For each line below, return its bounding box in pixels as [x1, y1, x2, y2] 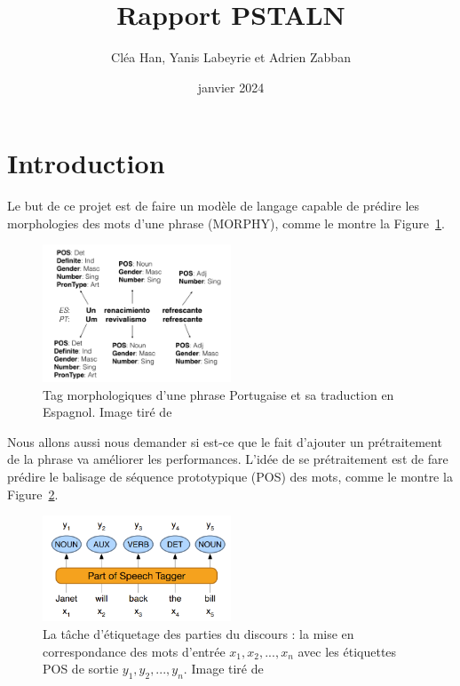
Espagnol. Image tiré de [43, 403, 172, 421]
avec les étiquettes [297, 642, 397, 660]
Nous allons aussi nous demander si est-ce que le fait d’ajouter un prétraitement [7, 432, 442, 451]
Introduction [7, 145, 165, 181]
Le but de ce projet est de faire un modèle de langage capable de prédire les [7, 196, 420, 215]
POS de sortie [43, 659, 119, 678]
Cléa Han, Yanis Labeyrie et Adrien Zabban [111, 48, 351, 67]
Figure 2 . [7, 484, 59, 503]
